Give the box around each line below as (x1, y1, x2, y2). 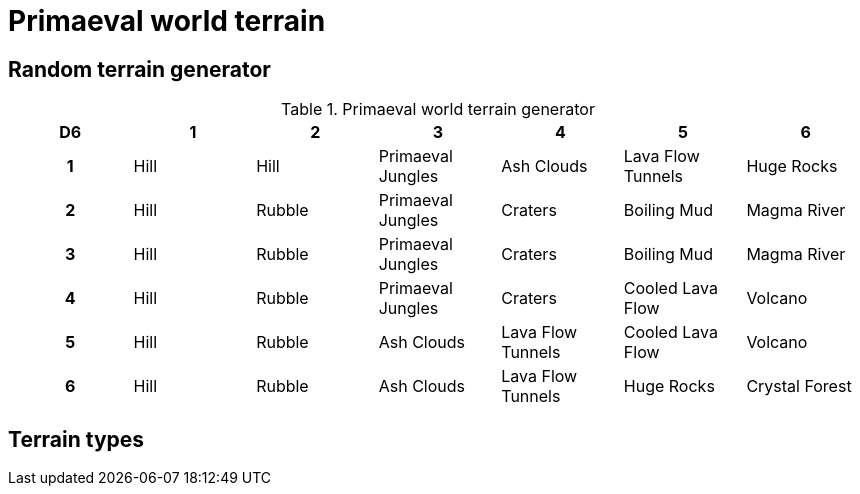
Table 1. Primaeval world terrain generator (281, 99, 595, 120)
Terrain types (8, 426, 145, 452)
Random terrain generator (8, 56, 271, 82)
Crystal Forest (746, 376, 852, 397)
